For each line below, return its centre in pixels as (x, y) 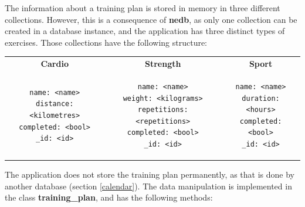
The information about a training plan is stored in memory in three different (143, 8)
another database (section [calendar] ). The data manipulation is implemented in (148, 186)
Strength (163, 64)
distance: (55, 104)
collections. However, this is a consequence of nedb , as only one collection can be (151, 19)
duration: (261, 98)
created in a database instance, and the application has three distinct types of (145, 31)
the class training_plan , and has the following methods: (109, 197)
